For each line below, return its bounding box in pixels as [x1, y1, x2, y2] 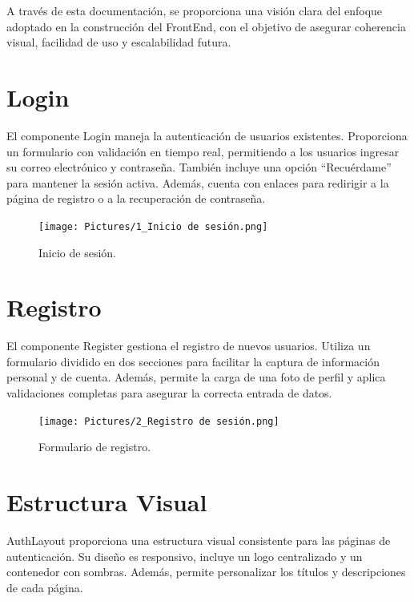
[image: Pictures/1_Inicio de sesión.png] [38, 220, 268, 232]
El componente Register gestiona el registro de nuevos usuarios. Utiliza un [6, 337, 371, 354]
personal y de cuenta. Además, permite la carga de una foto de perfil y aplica [6, 369, 386, 385]
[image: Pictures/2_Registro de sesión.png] [38, 415, 279, 427]
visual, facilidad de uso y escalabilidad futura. [6, 34, 231, 50]
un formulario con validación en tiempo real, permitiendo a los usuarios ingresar [6, 143, 400, 159]
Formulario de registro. [38, 438, 151, 455]
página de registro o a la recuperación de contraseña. [6, 190, 266, 207]
